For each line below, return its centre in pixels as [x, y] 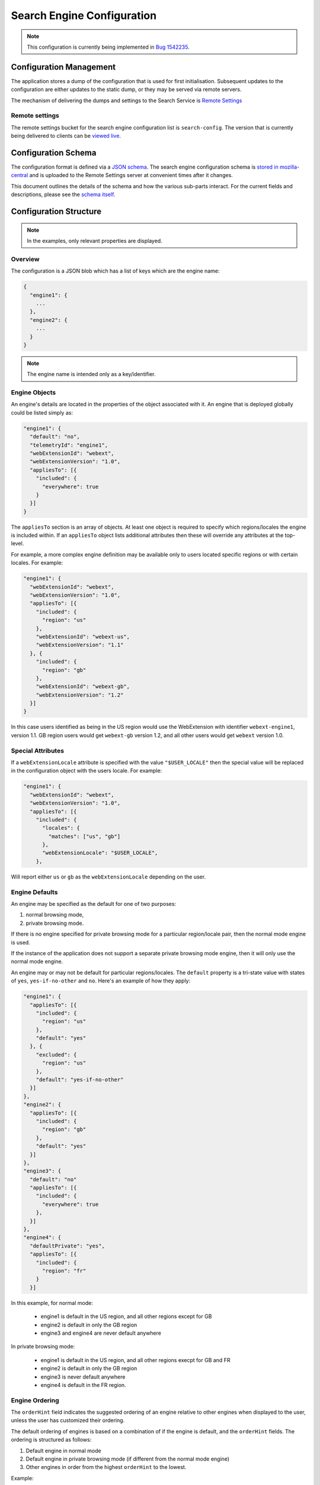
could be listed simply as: [42, 412]
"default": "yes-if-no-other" [80, 1080]
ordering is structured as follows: [51, 1440]
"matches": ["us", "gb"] [84, 836]
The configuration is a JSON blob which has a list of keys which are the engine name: [115, 271]
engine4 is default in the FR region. [84, 1385]
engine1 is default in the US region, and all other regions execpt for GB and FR [135, 1360]
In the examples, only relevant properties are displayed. [95, 241]
